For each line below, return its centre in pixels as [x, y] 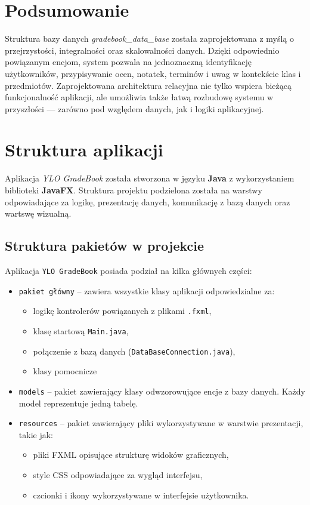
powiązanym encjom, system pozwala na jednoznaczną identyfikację [128, 62]
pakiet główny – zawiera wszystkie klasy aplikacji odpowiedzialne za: [147, 290]
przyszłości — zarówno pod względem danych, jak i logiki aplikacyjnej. [134, 108]
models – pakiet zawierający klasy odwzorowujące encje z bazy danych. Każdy [162, 391]
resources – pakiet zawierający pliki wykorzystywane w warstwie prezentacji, [161, 423]
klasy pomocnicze [65, 371]
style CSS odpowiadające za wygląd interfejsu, [118, 474]
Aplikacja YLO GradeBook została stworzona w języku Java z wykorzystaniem [150, 178]
